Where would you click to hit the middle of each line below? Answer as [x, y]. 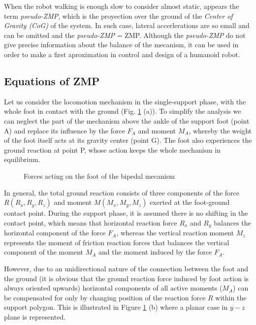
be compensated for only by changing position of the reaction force [105, 297]
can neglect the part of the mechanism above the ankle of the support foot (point [127, 120]
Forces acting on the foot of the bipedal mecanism [99, 176]
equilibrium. [22, 159]
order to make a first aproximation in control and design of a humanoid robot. [122, 54]
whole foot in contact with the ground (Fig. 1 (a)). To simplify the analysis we [123, 111]
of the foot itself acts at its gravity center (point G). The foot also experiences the [128, 140]
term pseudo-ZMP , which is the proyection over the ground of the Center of [118, 16]
